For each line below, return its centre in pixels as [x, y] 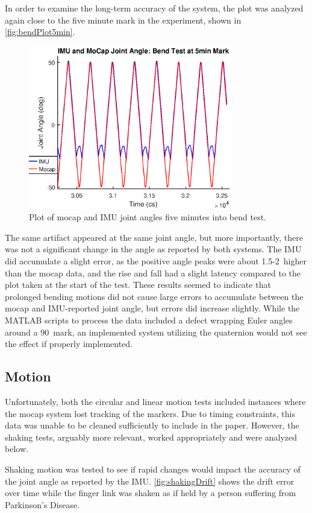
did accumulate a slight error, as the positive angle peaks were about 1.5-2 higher [156, 261]
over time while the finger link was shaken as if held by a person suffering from [151, 493]
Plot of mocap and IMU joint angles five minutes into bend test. [148, 217]
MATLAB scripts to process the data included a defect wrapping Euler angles [149, 320]
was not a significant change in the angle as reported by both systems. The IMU [153, 249]
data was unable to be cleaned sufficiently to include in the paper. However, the [152, 425]
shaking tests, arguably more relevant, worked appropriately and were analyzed [151, 437]
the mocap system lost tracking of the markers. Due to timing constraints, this [150, 413]
